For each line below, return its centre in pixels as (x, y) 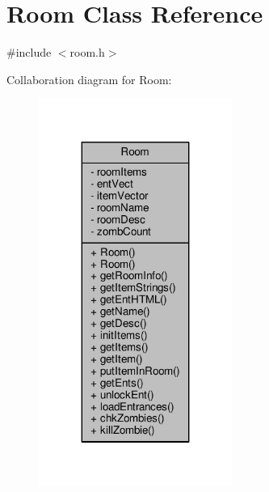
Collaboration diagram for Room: (89, 79)
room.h (87, 52)
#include (29, 52)
